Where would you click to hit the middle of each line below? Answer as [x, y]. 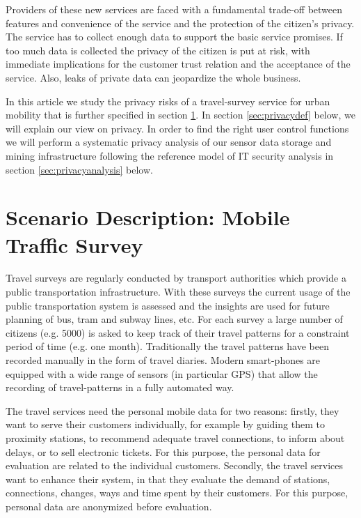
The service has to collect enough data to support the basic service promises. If [174, 37]
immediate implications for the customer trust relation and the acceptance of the [178, 64]
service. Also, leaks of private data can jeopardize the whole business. [153, 77]
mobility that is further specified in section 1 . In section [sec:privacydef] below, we [180, 115]
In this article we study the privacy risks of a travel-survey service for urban [168, 101]
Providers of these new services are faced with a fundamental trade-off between [174, 9]
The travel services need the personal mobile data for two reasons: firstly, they [173, 410]
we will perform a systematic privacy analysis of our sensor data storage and [169, 142]
